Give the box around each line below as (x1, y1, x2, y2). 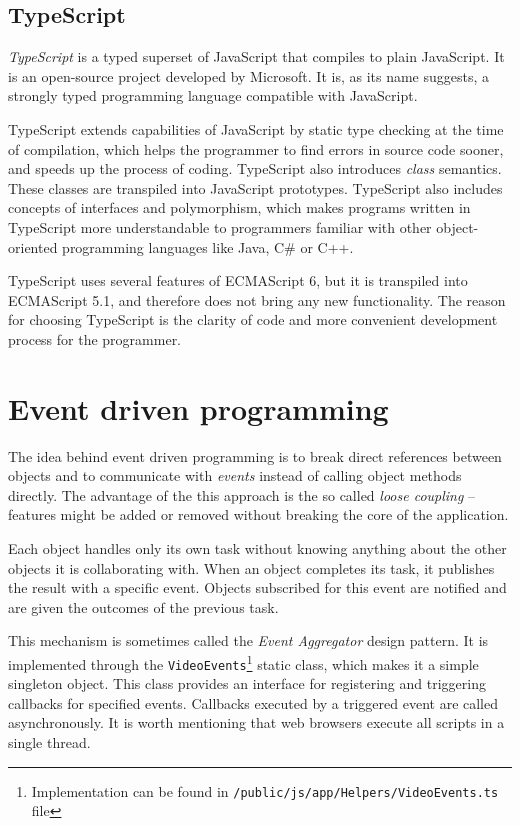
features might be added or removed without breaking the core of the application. (8, 504, 509, 525)
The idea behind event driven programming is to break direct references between (8, 445, 502, 466)
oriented (8, 236, 58, 257)
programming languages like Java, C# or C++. (62, 236, 354, 257)
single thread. (8, 732, 91, 753)
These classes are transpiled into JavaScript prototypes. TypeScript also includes (8, 177, 503, 198)
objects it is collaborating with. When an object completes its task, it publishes (8, 557, 495, 578)
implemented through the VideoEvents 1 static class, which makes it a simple (8, 650, 479, 674)
